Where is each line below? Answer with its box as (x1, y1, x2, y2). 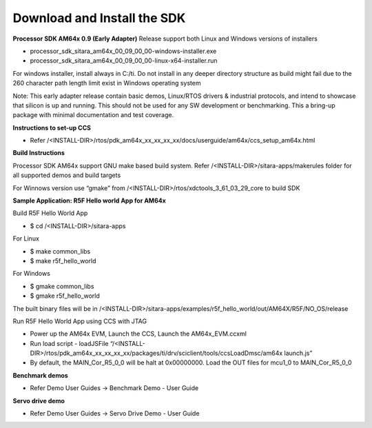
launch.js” (284, 349, 313, 358)
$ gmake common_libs (30, 282, 94, 290)
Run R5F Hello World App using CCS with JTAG (12, 317, 147, 325)
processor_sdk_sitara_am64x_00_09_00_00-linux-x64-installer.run (30, 57, 218, 65)
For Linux (12, 234, 39, 243)
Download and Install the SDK (12, 10, 186, 26)
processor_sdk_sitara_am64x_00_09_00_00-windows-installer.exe (30, 47, 217, 55)
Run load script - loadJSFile (30, 339, 109, 347)
